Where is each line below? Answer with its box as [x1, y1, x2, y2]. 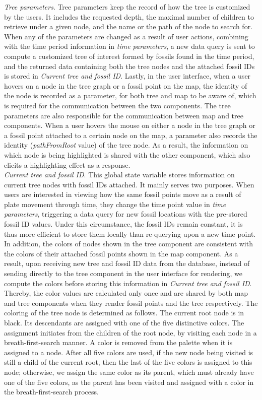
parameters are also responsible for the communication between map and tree [4, 110, 243, 120]
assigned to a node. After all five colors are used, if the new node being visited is [4, 347, 253, 357]
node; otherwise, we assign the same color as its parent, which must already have [4, 366, 254, 377]
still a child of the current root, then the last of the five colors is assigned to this [4, 357, 252, 367]
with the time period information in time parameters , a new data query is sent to [4, 41, 255, 51]
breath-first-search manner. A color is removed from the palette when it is [4, 337, 233, 348]
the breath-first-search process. [4, 386, 99, 397]
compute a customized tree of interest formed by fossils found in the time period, [4, 50, 254, 61]
